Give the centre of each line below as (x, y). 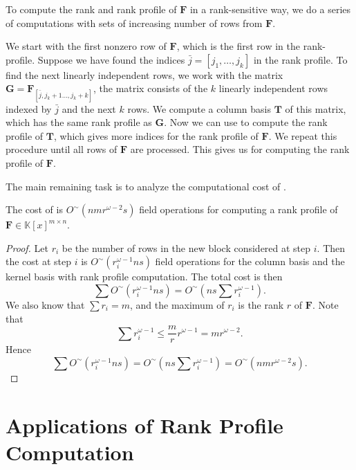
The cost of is (34, 209)
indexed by (29, 108)
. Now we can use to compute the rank (246, 122)
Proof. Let (27, 247)
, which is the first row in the (238, 46)
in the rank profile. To (300, 59)
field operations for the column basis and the (250, 261)
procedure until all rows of (62, 149)
